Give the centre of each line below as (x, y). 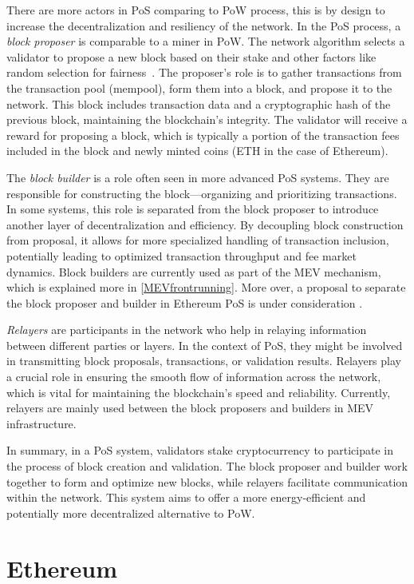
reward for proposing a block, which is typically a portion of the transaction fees (203, 135)
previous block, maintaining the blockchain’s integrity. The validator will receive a (207, 119)
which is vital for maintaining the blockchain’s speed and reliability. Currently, (199, 392)
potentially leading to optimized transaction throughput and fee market (181, 255)
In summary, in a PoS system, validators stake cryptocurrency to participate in (200, 450)
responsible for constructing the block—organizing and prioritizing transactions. (202, 193)
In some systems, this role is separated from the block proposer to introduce (193, 209)
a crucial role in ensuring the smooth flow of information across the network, (194, 377)
